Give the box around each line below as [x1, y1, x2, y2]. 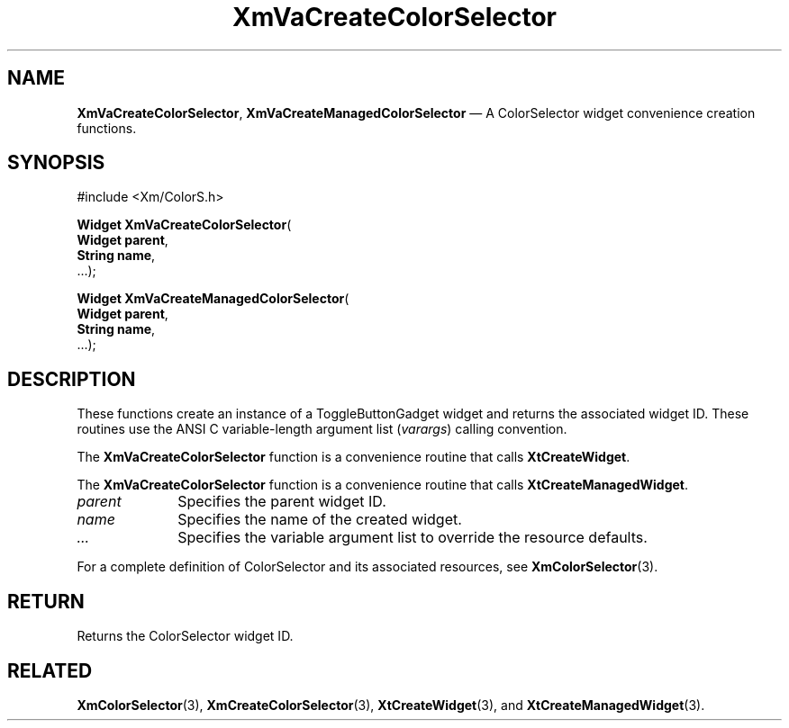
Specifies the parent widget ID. [177, 492, 386, 511]
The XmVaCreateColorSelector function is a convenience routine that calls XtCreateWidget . [77, 449, 630, 465]
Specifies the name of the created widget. [177, 510, 462, 529]
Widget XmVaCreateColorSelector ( [77, 217, 292, 233]
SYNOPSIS [7, 151, 105, 175]
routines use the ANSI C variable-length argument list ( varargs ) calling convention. [77, 421, 567, 437]
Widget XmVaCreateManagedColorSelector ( [77, 291, 349, 307]
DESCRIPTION [7, 367, 136, 391]
